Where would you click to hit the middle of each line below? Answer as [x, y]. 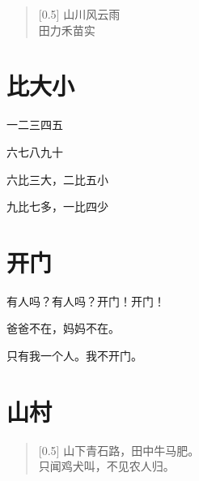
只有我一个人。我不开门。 [74, 355]
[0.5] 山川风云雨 [79, 14]
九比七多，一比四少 [57, 206]
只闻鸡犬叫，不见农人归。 [106, 466]
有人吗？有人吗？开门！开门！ [86, 301]
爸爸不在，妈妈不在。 [63, 328]
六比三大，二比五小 [57, 179]
